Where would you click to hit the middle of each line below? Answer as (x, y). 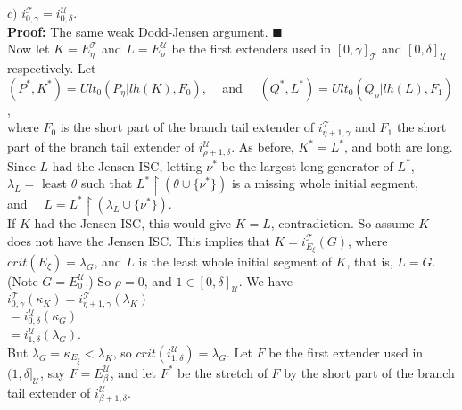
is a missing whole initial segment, (325, 183)
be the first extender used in (346, 352)
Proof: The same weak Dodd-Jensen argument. (138, 31)
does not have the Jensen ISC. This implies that (139, 240)
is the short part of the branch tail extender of (187, 127)
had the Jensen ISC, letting (127, 165)
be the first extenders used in (251, 49)
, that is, (370, 261)
